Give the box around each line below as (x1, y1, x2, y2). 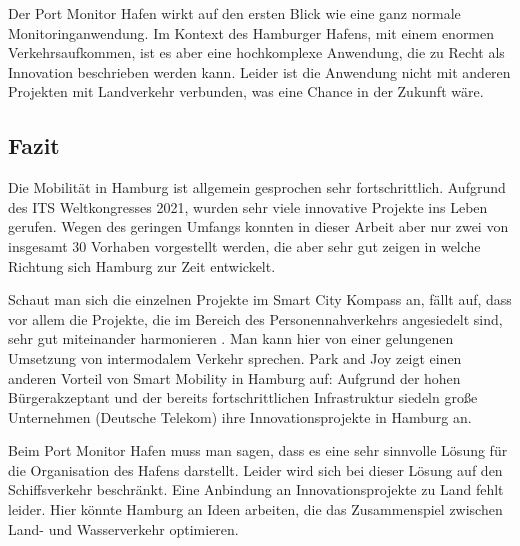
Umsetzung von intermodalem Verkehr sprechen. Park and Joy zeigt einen (8, 347, 462, 368)
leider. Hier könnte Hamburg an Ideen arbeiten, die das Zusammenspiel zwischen (8, 499, 503, 520)
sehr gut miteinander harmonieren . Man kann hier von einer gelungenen (8, 328, 454, 349)
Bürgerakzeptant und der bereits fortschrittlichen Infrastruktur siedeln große (8, 387, 478, 408)
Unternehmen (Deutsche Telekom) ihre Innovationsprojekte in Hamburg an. (8, 406, 472, 427)
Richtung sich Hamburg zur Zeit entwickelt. (8, 255, 276, 276)
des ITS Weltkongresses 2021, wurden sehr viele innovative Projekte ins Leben (8, 196, 488, 217)
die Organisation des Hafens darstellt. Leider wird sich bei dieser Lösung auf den (8, 459, 503, 480)
